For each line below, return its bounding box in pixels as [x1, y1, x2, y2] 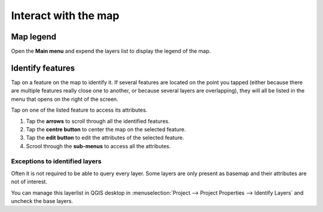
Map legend [11, 32, 57, 42]
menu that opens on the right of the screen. [11, 96, 119, 103]
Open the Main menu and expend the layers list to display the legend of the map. [11, 48, 211, 55]
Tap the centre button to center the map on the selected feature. [26, 125, 186, 133]
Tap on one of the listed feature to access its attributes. [11, 106, 148, 113]
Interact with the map [11, 9, 120, 22]
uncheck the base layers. [11, 198, 74, 205]
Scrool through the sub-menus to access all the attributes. [26, 142, 171, 149]
